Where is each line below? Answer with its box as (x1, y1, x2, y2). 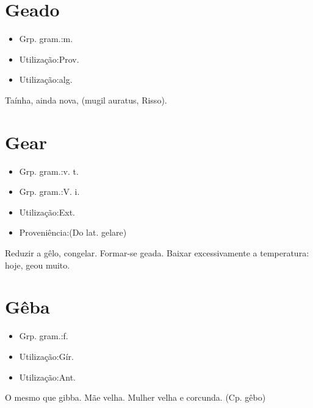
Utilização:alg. (19, 73, 73, 86)
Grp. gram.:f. (19, 329, 68, 342)
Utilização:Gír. (19, 350, 74, 362)
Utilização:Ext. (19, 205, 76, 218)
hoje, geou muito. (5, 258, 70, 271)
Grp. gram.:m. (19, 32, 73, 45)
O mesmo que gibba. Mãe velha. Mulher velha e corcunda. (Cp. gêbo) (5, 391, 266, 404)
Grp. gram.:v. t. (19, 164, 79, 177)
